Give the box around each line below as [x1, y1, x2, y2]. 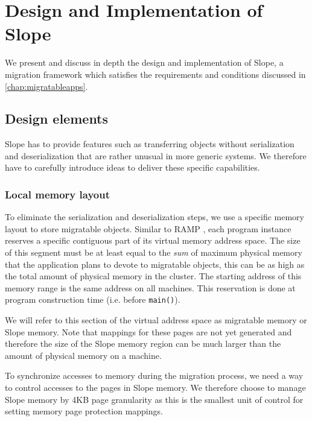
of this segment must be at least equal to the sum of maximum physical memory [5, 246, 302, 259]
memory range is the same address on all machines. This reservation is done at [5, 281, 296, 294]
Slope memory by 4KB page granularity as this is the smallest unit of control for [5, 393, 304, 405]
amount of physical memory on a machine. [5, 349, 162, 361]
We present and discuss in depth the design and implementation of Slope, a [5, 56, 284, 69]
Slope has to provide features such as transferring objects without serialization [5, 138, 294, 150]
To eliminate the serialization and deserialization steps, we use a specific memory [5, 210, 304, 223]
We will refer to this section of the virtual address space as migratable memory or [5, 314, 307, 326]
